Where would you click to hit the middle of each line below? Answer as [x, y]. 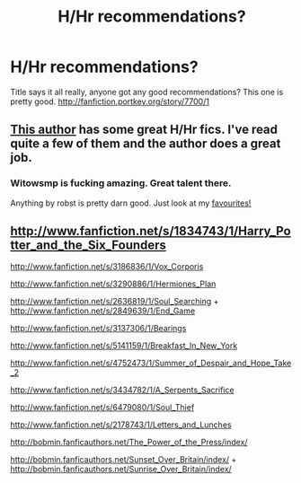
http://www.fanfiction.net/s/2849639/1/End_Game [103, 311]
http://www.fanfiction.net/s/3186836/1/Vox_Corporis [107, 267]
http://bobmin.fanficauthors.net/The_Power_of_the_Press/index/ [129, 443]
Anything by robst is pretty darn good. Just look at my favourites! [131, 203]
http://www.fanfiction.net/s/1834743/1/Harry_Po [150, 231]
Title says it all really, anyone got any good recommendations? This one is [147, 92]
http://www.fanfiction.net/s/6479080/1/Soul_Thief [102, 408]
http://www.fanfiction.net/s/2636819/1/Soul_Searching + [115, 302]
